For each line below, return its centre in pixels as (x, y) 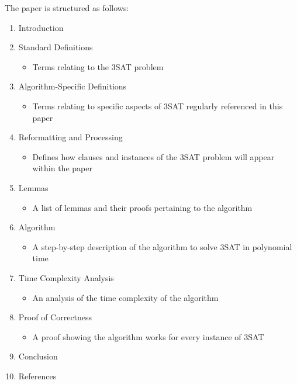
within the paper (62, 168)
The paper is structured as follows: (67, 8)
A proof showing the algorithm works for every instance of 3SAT (148, 336)
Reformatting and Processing (70, 137)
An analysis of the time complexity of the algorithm (125, 297)
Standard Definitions (56, 47)
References (37, 376)
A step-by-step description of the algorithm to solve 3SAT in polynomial (162, 246)
